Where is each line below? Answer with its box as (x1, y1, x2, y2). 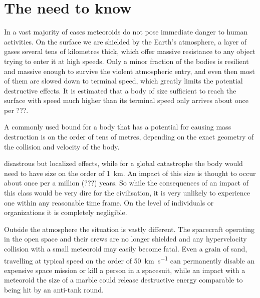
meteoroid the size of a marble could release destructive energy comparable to (4, 274, 243, 285)
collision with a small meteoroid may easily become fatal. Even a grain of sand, (4, 243, 247, 253)
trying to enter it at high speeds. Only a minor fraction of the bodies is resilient (4, 55, 249, 66)
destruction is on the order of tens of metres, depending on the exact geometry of (4, 131, 254, 142)
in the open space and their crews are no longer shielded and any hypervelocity (4, 233, 247, 244)
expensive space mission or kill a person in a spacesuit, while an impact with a (4, 264, 245, 275)
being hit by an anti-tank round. (4, 284, 104, 295)
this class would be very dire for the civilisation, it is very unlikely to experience (4, 187, 250, 198)
